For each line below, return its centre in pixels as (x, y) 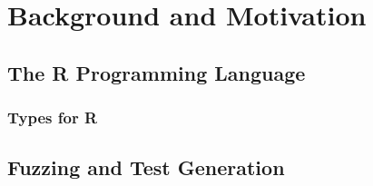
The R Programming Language (157, 72)
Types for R (53, 117)
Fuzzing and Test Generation (146, 167)
